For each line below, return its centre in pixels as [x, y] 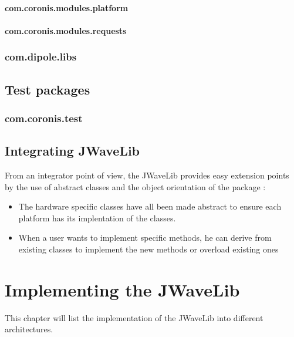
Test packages [48, 89]
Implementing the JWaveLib [122, 289]
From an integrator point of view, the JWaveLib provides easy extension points [147, 175]
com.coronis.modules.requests [66, 30]
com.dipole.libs [41, 57]
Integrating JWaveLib [72, 151]
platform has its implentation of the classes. [97, 218]
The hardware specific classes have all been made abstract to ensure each [150, 206]
